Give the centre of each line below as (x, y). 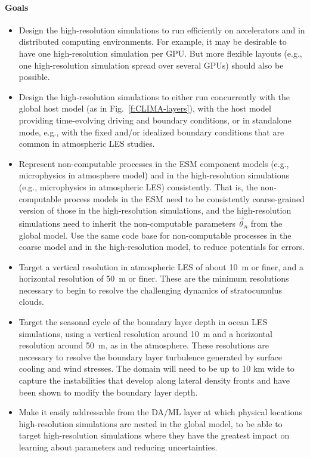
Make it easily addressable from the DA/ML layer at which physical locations (161, 412)
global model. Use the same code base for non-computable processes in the (155, 235)
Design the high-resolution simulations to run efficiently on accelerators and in (162, 30)
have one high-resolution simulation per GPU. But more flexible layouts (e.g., (160, 53)
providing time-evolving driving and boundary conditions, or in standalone (155, 120)
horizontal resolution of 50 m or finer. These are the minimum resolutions (154, 278)
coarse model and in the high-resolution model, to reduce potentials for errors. (162, 247)
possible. (34, 77)
